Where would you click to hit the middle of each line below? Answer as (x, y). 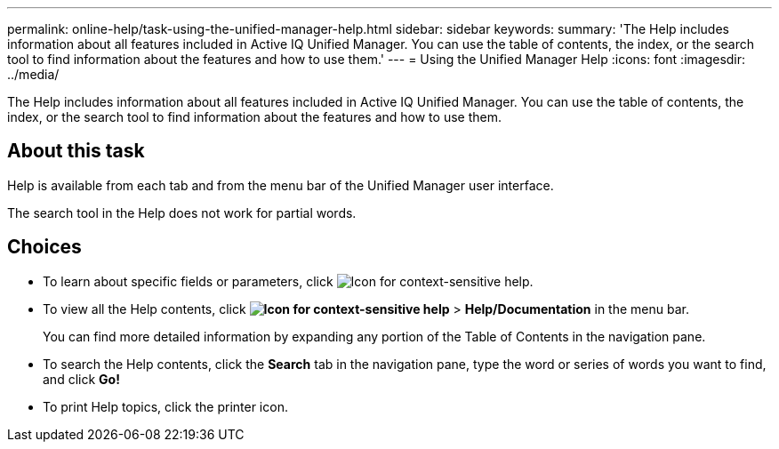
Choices (44, 247)
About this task (76, 151)
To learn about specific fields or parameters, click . (288, 281)
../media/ (33, 74)
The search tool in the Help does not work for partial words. (182, 212)
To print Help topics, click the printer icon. (165, 406)
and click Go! (81, 379)
